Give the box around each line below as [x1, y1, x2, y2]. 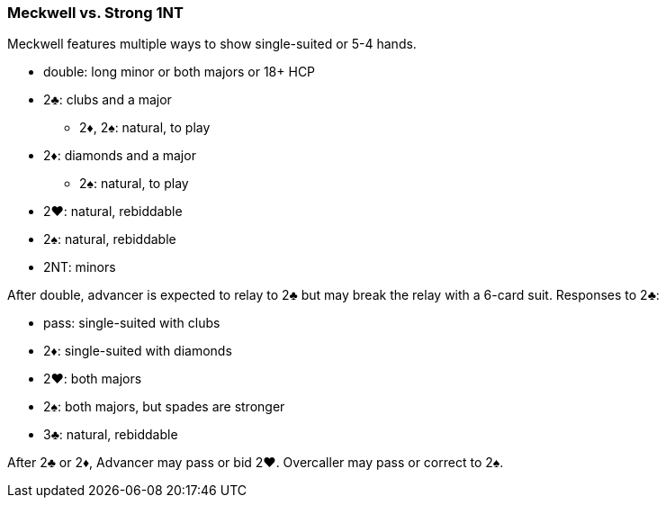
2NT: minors [43, 259, 116, 275]
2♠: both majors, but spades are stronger [43, 399, 285, 415]
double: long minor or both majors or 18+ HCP [43, 64, 316, 80]
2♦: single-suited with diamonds [43, 343, 232, 359]
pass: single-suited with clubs [43, 315, 220, 331]
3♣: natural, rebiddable [43, 427, 178, 443]
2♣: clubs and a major [43, 92, 172, 108]
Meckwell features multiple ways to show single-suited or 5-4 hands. [7, 36, 417, 52]
